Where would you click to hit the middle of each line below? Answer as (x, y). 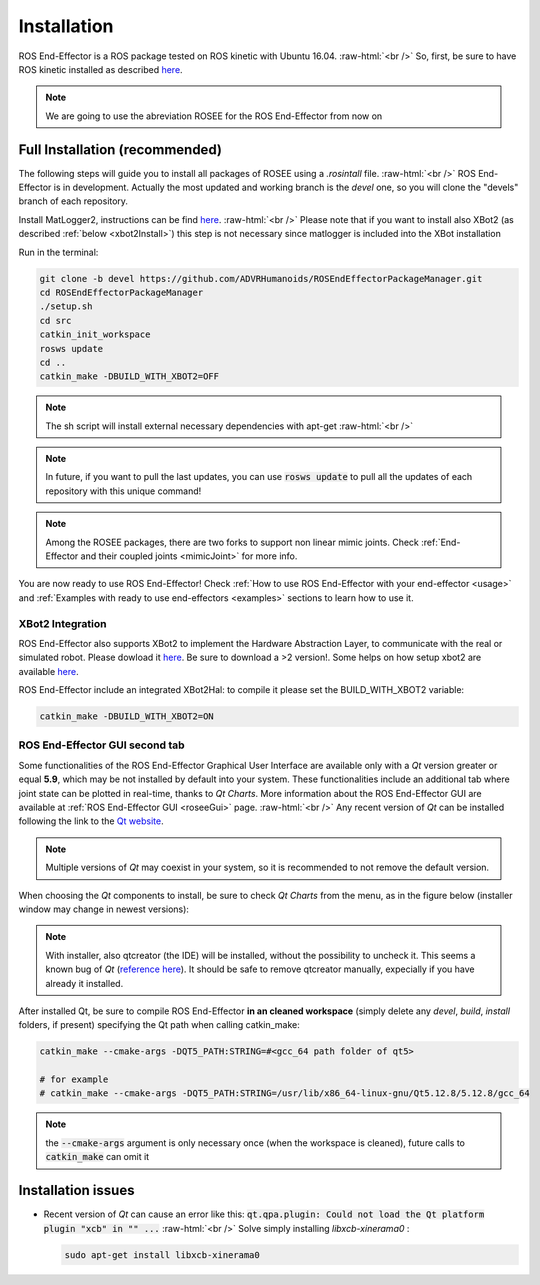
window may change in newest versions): (104, 909)
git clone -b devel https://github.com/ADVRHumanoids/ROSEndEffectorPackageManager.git (261, 278)
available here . (48, 671)
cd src (55, 320)
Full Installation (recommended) (120, 149)
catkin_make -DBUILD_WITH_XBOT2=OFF (129, 376)
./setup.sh (66, 306)
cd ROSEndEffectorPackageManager (121, 292)
